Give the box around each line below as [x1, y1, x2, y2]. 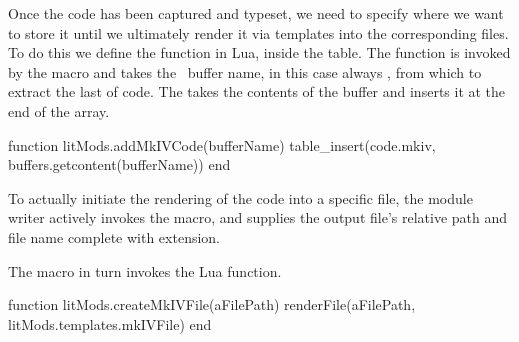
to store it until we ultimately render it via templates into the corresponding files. [8, 22, 509, 43]
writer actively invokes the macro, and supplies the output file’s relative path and [8, 207, 508, 228]
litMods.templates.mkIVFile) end [8, 313, 212, 334]
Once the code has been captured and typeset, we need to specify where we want [8, 3, 504, 23]
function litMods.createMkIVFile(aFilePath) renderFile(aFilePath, [8, 294, 416, 315]
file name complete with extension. [8, 226, 221, 247]
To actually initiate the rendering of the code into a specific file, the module [8, 187, 473, 208]
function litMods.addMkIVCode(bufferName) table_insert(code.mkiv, [8, 134, 436, 155]
